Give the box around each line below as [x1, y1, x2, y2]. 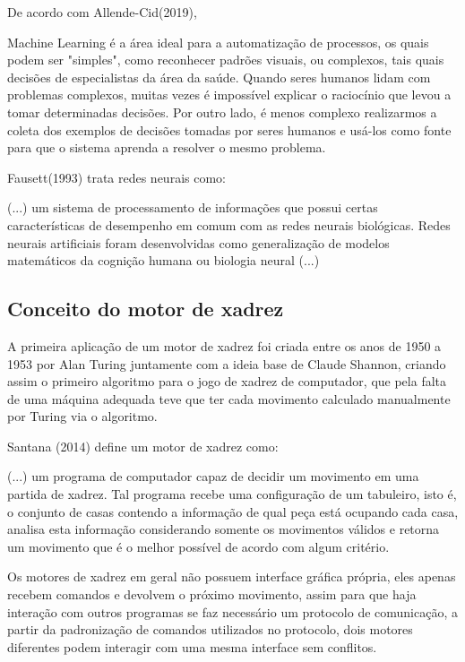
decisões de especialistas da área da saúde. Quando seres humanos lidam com [7, 67, 431, 86]
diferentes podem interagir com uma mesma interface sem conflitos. [7, 637, 377, 656]
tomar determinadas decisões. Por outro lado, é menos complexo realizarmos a [7, 102, 437, 121]
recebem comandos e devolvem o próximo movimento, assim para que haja [7, 585, 417, 604]
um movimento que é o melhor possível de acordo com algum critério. [7, 537, 390, 555]
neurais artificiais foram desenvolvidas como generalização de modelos [7, 233, 390, 252]
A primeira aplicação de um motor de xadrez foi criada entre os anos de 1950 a [7, 336, 442, 355]
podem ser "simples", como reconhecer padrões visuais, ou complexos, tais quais [7, 50, 444, 69]
